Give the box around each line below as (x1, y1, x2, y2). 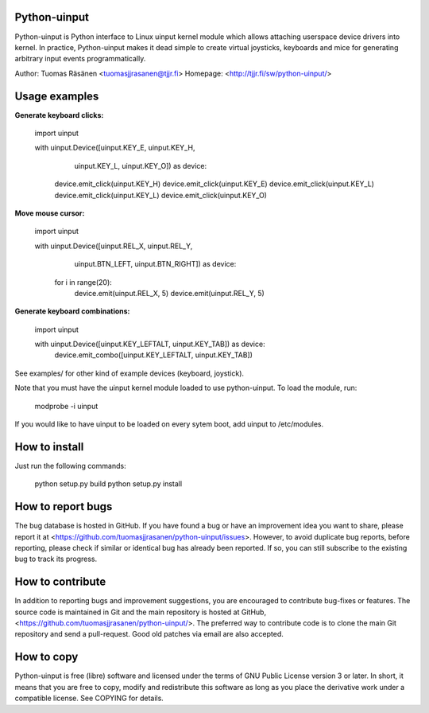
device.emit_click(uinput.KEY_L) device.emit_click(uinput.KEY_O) (54, 190, 268, 200)
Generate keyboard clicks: (14, 110, 104, 119)
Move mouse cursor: (14, 208, 85, 218)
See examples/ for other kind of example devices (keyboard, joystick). (14, 368, 245, 378)
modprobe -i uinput (34, 401, 99, 411)
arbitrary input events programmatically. (14, 54, 146, 64)
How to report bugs (14, 500, 113, 513)
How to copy (14, 650, 79, 664)
